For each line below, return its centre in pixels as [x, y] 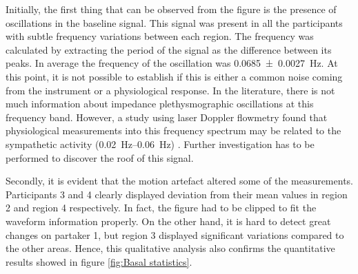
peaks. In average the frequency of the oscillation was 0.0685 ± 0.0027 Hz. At [172, 63]
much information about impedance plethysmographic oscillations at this [160, 104]
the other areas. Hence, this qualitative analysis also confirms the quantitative [170, 248]
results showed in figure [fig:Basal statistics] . [99, 261]
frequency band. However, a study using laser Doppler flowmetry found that [167, 117]
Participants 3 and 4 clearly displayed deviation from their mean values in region [177, 194]
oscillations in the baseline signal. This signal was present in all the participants [174, 22]
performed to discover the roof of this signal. [100, 157]
